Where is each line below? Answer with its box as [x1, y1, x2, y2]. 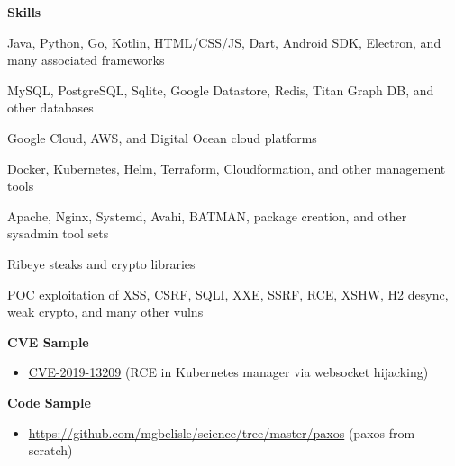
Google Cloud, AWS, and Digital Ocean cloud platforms [7, 128, 317, 147]
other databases [7, 98, 94, 117]
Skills [7, 3, 41, 21]
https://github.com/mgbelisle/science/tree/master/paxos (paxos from [28, 423, 415, 442]
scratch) [28, 441, 73, 460]
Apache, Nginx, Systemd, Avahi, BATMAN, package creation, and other [7, 206, 407, 225]
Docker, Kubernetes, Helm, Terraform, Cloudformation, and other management [7, 158, 446, 177]
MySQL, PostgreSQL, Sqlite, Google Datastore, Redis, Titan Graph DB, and [7, 80, 434, 99]
